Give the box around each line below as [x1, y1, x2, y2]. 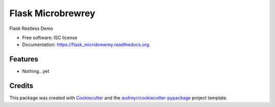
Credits [9, 82, 34, 90]
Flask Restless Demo [9, 25, 53, 31]
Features [9, 55, 38, 63]
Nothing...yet [22, 68, 49, 75]
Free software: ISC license [22, 34, 77, 41]
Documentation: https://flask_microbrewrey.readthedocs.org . [22, 42, 151, 48]
